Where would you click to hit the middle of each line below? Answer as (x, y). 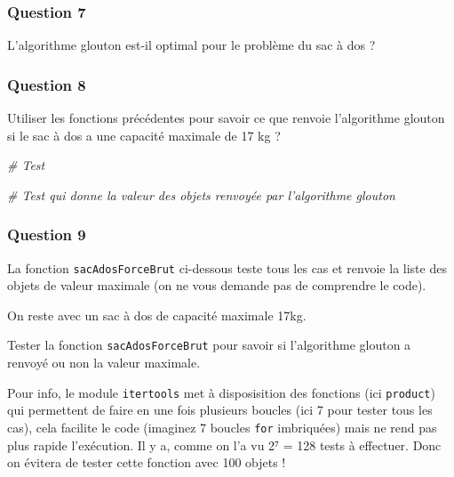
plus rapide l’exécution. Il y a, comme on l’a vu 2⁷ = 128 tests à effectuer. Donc (224, 445)
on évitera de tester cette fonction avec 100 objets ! (147, 462)
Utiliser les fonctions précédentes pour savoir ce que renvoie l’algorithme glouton (226, 118)
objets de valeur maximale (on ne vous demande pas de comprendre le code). (217, 285)
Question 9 (47, 234)
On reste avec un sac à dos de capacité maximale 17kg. (157, 315)
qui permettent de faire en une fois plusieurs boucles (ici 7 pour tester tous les (220, 410)
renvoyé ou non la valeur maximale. (104, 363)
